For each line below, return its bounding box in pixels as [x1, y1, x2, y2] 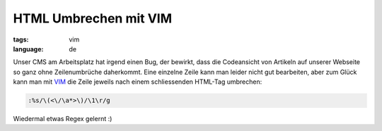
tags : [13, 35, 29, 44]
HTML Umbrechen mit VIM [13, 11, 173, 26]
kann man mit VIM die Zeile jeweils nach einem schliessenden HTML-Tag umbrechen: [13, 77, 262, 86]
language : [13, 44, 44, 53]
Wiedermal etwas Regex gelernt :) [13, 115, 112, 123]
